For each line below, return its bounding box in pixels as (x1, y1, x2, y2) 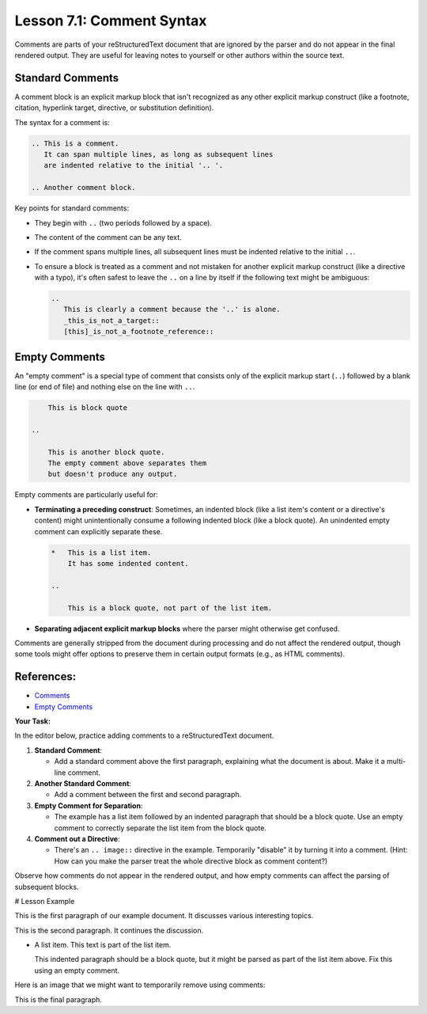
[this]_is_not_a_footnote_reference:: (63, 327, 214, 336)
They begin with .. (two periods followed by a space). (34, 218, 213, 227)
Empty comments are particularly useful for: (14, 490, 158, 499)
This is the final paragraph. (14, 994, 103, 1005)
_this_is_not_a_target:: (63, 316, 160, 325)
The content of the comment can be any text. (34, 232, 182, 241)
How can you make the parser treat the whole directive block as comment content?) (54, 856, 328, 866)
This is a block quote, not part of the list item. (67, 603, 273, 613)
